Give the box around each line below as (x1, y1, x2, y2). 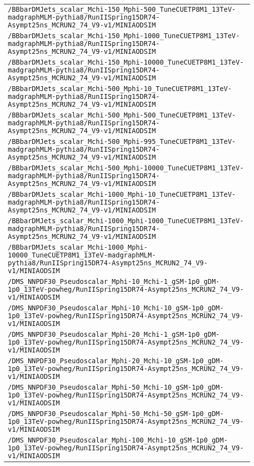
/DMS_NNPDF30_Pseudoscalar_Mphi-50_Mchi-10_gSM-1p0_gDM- (8, 383, 224, 391)
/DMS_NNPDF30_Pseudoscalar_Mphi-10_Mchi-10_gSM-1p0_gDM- (8, 304, 224, 312)
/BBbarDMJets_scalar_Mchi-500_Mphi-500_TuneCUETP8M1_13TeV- (8, 111, 236, 119)
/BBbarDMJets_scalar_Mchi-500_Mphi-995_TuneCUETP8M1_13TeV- (8, 138, 236, 145)
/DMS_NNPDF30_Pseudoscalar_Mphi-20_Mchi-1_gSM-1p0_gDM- (8, 330, 220, 338)
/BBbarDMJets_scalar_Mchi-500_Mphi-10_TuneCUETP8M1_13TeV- (8, 85, 232, 93)
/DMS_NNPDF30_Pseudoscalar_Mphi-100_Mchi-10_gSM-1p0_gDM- (8, 436, 228, 444)
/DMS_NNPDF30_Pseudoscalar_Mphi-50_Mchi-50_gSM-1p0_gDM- (8, 410, 224, 418)
